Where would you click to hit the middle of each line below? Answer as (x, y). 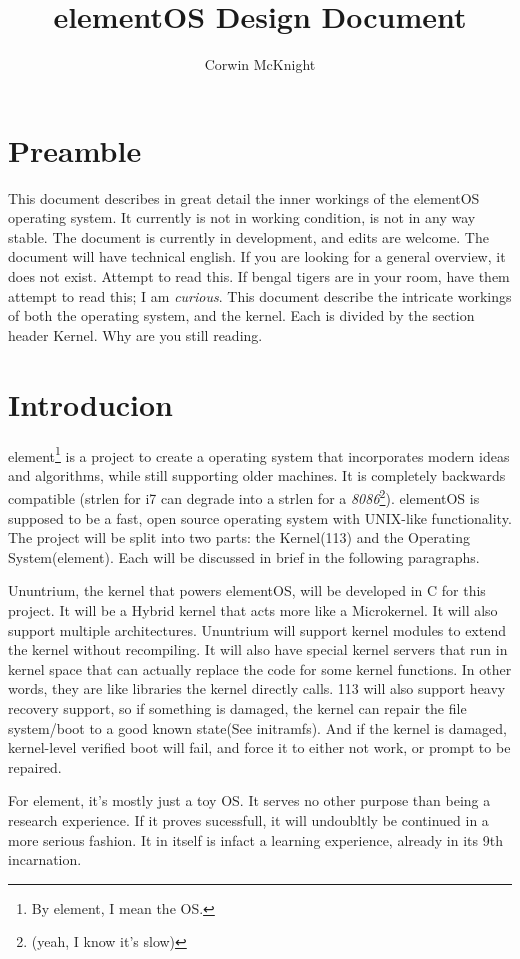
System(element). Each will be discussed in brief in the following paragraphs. (244, 556)
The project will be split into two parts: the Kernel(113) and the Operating (239, 537)
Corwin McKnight (260, 64)
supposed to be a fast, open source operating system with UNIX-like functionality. (260, 517)
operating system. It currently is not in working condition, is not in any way (242, 217)
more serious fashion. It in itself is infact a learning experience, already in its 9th (255, 839)
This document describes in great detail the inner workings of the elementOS (244, 197)
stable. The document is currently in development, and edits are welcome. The (248, 236)
